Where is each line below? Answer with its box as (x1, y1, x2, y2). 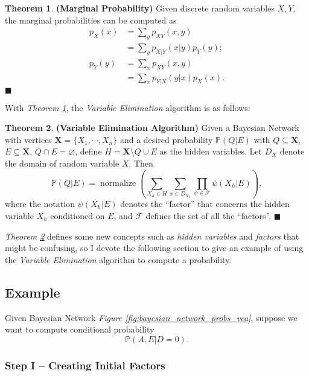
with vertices (5, 133, 52, 145)
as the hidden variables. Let (159, 145, 262, 158)
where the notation (5, 197, 75, 210)
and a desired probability (119, 133, 213, 145)
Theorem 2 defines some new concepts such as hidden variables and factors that (5, 229, 299, 242)
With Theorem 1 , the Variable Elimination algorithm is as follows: (5, 101, 250, 113)
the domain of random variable (5, 156, 119, 169)
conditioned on (50, 209, 105, 222)
